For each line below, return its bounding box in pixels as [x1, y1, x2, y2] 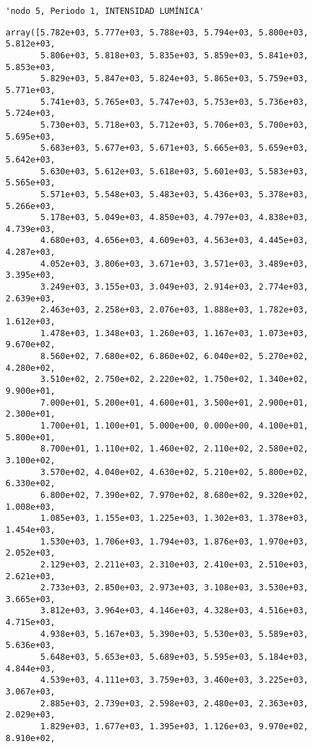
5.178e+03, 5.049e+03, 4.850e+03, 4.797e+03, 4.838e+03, [40, 213, 309, 223]
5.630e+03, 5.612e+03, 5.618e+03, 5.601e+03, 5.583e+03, [40, 166, 309, 176]
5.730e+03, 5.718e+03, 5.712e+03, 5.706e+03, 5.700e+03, [40, 119, 309, 130]
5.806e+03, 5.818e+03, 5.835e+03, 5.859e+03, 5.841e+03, [40, 50, 309, 60]
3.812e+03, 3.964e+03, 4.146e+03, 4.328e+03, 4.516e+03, [40, 606, 309, 616]
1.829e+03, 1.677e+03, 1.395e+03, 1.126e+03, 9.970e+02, [40, 722, 309, 732]
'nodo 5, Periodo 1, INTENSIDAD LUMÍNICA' [6, 6, 205, 16]
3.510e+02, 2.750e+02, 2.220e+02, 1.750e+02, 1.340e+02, [40, 374, 309, 385]
